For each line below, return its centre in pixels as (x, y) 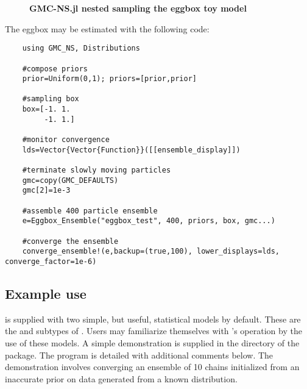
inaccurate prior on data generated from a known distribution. (121, 378)
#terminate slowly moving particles (97, 170)
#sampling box (51, 99)
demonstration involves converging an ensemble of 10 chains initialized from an (152, 367)
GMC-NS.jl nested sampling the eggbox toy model (138, 8)
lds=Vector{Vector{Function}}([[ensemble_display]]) (131, 150)
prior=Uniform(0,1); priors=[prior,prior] (109, 79)
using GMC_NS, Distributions (81, 48)
